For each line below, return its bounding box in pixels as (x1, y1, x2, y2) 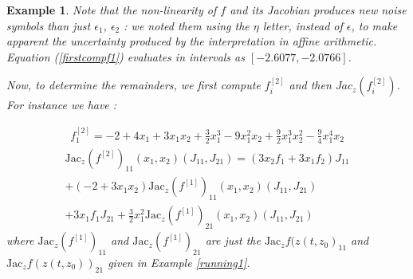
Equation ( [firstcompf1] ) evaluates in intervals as (6, 48, 245, 65)
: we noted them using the (124, 17, 250, 33)
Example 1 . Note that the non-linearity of (6, 2, 217, 18)
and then (289, 77, 332, 93)
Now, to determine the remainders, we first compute (6, 77, 261, 93)
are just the (205, 232, 261, 249)
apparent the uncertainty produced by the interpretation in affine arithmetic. (6, 33, 377, 49)
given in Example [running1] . (108, 253, 250, 270)
